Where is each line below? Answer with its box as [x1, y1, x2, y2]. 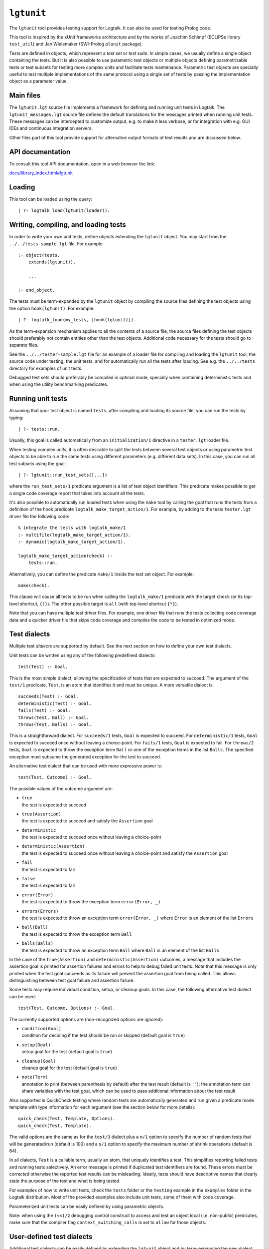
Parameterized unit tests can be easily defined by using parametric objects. [9, 1203, 164, 1209]
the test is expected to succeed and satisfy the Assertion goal [21, 818, 153, 824]
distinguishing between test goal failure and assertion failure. [9, 977, 134, 984]
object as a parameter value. [9, 78, 68, 84]
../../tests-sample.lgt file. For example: [9, 240, 104, 247]
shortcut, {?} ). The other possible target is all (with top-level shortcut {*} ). [20, 601, 178, 607]
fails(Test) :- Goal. [18, 707, 71, 713]
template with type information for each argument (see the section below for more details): [9, 1104, 196, 1110]
